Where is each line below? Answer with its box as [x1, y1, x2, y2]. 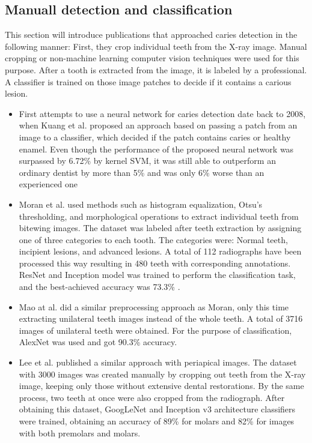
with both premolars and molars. [19, 426, 141, 439]
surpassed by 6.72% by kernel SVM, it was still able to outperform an [19, 154, 276, 167]
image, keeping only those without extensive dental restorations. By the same [19, 379, 304, 392]
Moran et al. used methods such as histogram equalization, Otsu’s [19, 197, 263, 210]
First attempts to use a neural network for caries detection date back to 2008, [19, 107, 306, 119]
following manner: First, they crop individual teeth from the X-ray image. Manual [5, 40, 307, 52]
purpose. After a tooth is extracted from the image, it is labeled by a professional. [5, 63, 307, 76]
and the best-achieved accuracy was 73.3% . [19, 280, 180, 293]
